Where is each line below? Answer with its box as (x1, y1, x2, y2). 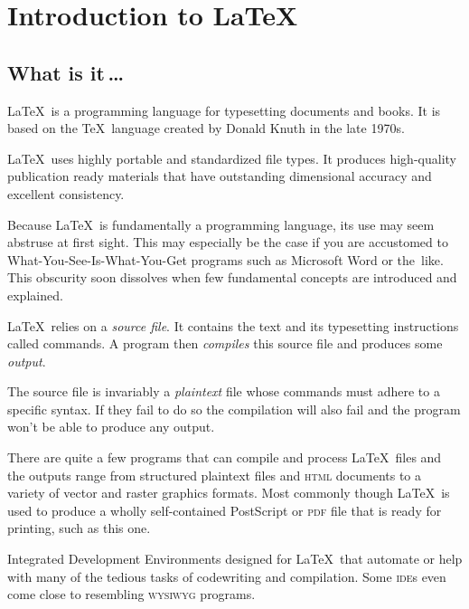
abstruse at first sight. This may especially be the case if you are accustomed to (7, 233, 448, 252)
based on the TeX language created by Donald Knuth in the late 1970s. (7, 119, 405, 138)
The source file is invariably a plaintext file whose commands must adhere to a (7, 382, 440, 401)
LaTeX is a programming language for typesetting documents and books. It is (7, 100, 441, 119)
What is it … (7, 58, 125, 86)
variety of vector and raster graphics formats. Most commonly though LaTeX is (7, 483, 450, 502)
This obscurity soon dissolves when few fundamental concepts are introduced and (7, 268, 457, 287)
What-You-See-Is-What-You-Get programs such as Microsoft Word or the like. (7, 250, 444, 269)
